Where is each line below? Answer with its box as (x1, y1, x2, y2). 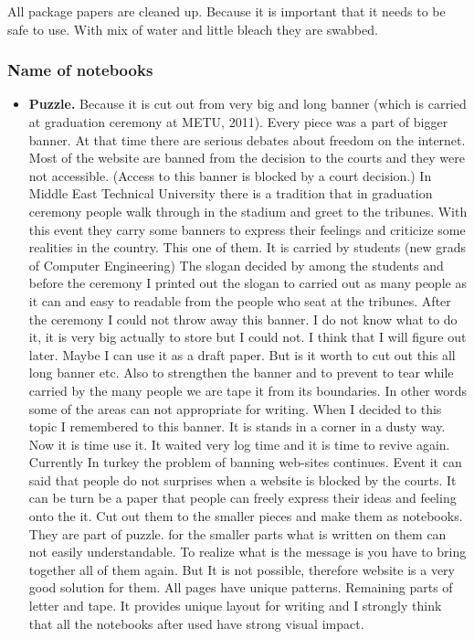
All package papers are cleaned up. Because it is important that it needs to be (7, 2, 446, 20)
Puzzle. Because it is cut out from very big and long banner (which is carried (28, 94, 467, 113)
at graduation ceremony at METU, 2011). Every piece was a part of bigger (28, 112, 448, 131)
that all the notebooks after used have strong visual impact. (28, 613, 364, 633)
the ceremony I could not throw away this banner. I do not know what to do (28, 309, 458, 328)
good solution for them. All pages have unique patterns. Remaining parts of (28, 578, 453, 597)
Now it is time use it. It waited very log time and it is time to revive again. (28, 434, 450, 453)
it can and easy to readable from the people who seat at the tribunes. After (28, 291, 451, 310)
